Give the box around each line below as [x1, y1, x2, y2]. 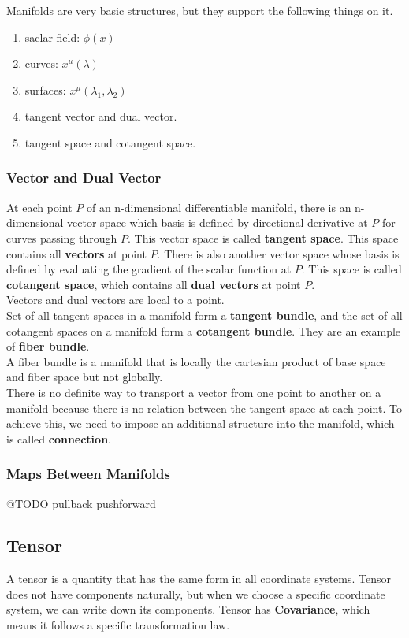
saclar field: [24, 28, 80, 45]
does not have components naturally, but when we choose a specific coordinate [6, 585, 385, 602]
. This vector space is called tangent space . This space [127, 229, 399, 246]
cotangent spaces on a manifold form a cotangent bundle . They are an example [6, 322, 401, 339]
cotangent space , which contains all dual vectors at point [6, 276, 301, 292]
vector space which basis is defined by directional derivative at [67, 214, 368, 231]
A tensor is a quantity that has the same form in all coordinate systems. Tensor [6, 570, 392, 587]
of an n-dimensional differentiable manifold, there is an [86, 198, 351, 215]
